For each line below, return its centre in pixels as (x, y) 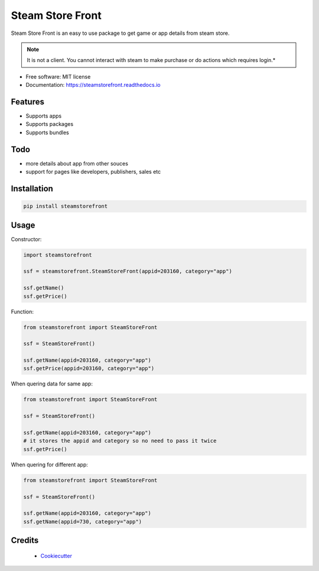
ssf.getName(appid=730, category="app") (82, 521)
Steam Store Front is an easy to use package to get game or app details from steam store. (120, 33)
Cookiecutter (56, 556)
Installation (32, 188)
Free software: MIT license (58, 76)
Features (27, 101)
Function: (22, 312)
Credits (25, 541)
